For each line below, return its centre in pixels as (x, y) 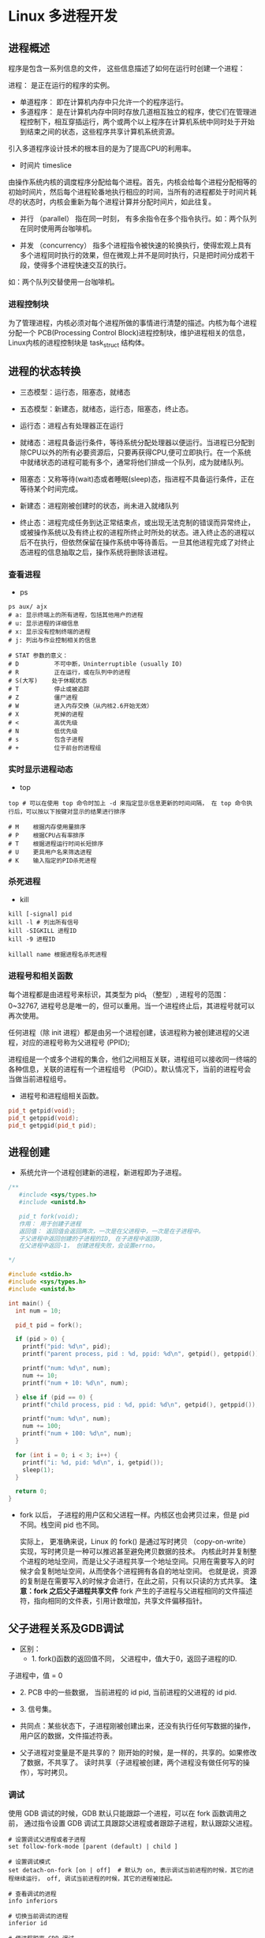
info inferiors (33, 1901)
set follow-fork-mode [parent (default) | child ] (93, 1847)
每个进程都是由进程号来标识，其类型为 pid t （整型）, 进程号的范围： (118, 995)
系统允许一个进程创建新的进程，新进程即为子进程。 (103, 1173)
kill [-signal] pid (40, 914)
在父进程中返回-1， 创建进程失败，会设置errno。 (89, 1246)
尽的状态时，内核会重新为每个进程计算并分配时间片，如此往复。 (112, 202)
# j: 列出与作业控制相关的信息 (52, 640)
